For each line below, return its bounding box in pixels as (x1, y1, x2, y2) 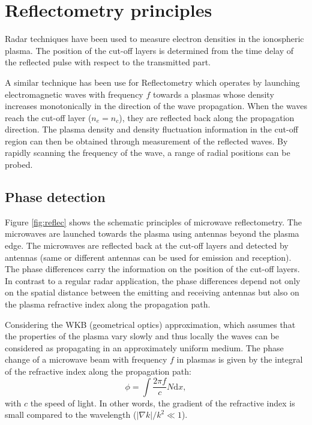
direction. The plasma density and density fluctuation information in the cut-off (5, 123, 298, 135)
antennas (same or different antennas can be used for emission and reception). (5, 251, 292, 263)
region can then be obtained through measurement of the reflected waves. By (5, 134, 288, 147)
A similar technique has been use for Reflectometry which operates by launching (5, 76, 300, 88)
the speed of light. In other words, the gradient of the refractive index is (30, 396, 295, 409)
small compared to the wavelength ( (5, 408, 137, 421)
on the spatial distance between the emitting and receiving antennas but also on (5, 286, 299, 299)
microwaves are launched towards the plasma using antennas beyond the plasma (5, 227, 299, 240)
